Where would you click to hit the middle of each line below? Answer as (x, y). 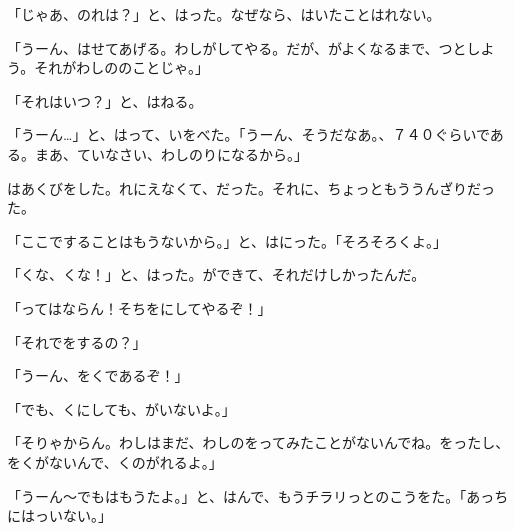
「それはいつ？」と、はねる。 (105, 100)
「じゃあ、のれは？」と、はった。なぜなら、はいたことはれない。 (224, 14)
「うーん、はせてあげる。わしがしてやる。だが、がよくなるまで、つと (237, 47)
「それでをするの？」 (77, 341)
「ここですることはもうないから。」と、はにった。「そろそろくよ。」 (227, 240)
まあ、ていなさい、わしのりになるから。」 (171, 153)
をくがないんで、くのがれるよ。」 (115, 461)
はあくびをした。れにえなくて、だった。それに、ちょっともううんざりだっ (251, 187)
